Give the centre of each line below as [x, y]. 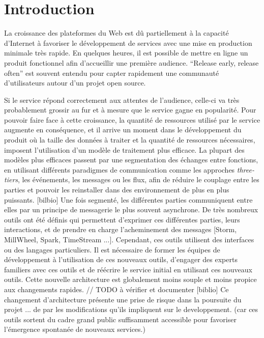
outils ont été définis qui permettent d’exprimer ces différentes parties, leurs [122, 219]
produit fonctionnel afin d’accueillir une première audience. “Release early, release [131, 62]
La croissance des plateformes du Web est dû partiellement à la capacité [116, 33]
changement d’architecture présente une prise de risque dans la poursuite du [123, 299]
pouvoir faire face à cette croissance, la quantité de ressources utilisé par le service [132, 119]
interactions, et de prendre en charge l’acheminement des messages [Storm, [121, 229]
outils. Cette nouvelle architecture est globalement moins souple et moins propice [130, 279]
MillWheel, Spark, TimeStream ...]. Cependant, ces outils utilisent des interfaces [129, 239]
